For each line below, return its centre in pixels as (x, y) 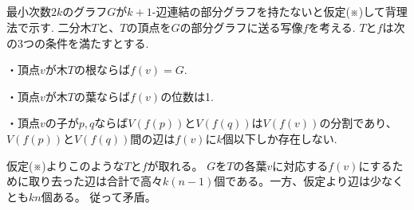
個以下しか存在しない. (280, 138)
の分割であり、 (358, 123)
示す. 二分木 (60, 27)
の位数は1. (187, 96)
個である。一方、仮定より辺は (292, 181)
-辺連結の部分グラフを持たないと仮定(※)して (268, 12)
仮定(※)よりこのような (65, 165)
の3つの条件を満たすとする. (78, 43)
